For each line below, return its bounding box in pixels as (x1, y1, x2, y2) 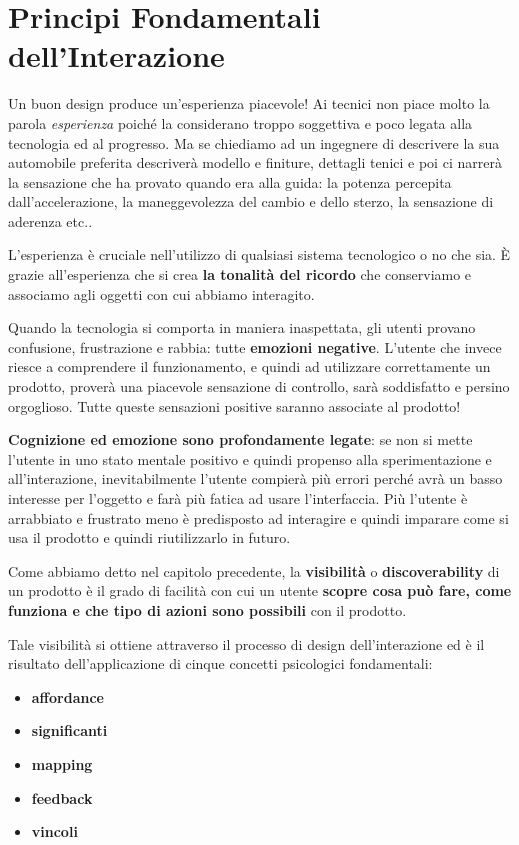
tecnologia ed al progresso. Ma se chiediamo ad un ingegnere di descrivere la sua (8, 132, 500, 153)
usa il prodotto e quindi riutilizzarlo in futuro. (8, 527, 291, 548)
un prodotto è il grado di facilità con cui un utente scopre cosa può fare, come (8, 580, 512, 601)
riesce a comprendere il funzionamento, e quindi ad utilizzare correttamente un (8, 356, 491, 377)
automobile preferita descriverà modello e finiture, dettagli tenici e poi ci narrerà (8, 152, 502, 173)
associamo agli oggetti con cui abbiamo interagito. (8, 283, 315, 304)
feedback (31, 787, 93, 808)
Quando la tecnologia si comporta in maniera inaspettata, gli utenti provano (8, 317, 476, 338)
